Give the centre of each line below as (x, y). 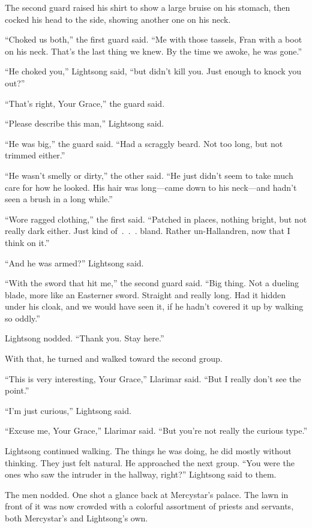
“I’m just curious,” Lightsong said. (68, 410)
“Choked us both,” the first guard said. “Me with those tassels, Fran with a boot (154, 39)
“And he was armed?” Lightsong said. (74, 262)
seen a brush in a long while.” (59, 199)
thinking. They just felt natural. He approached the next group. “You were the (150, 462)
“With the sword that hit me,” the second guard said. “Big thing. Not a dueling (152, 283)
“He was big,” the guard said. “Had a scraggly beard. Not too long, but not (144, 143)
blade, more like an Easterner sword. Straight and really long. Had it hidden (145, 294)
